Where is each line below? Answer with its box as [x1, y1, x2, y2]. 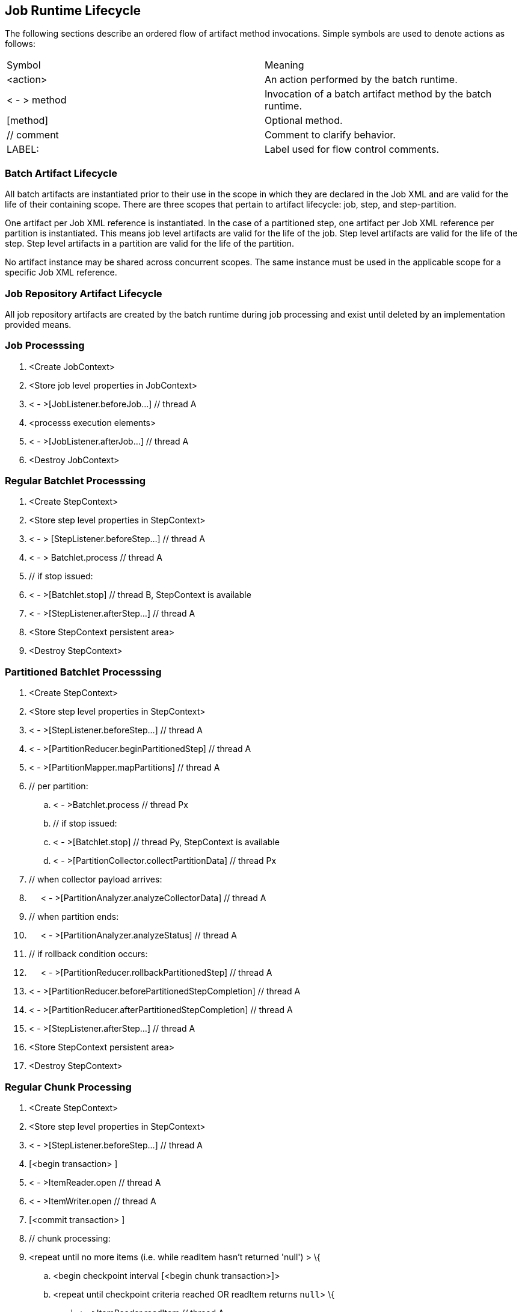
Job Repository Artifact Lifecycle [5, 287, 162, 300]
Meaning [265, 59, 304, 72]
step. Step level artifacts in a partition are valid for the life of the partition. [5, 238, 295, 249]
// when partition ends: [29, 911, 119, 922]
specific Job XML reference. [5, 267, 117, 278]
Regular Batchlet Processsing [5, 475, 146, 487]
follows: [5, 38, 35, 49]
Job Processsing [5, 339, 85, 352]
